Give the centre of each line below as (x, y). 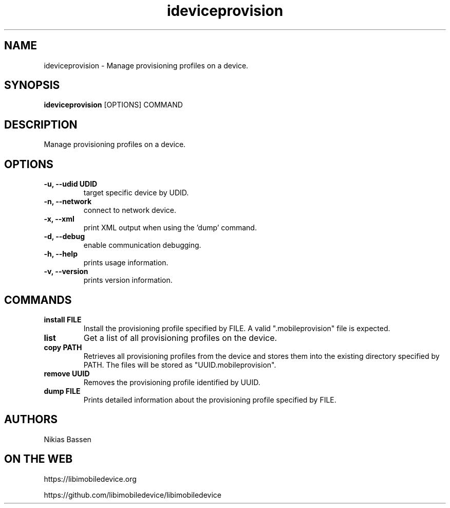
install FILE (63, 319)
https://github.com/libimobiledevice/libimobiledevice (133, 495)
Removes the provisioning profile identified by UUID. (172, 382)
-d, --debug (64, 237)
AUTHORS (31, 420)
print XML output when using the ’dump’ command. (170, 228)
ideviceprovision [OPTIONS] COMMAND (113, 105)
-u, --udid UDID (71, 184)
